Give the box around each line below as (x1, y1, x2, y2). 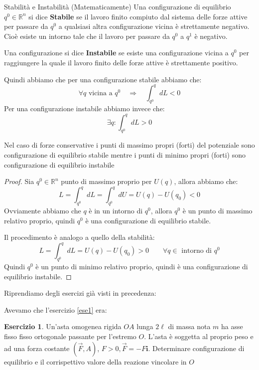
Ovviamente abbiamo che (4, 205, 81, 216)
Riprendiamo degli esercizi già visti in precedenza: (4, 288, 156, 298)
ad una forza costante (4, 343, 70, 353)
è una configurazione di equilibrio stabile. (85, 215, 211, 225)
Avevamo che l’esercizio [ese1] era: (4, 304, 107, 315)
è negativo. (194, 30, 228, 41)
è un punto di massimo (182, 205, 253, 216)
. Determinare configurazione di (148, 343, 245, 353)
